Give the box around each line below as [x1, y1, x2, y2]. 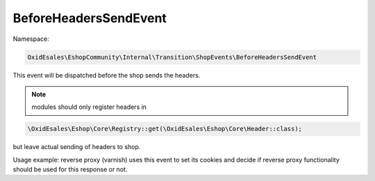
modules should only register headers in [31, 103, 147, 111]
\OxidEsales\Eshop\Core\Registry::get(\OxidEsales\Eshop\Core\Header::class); [27, 125, 302, 133]
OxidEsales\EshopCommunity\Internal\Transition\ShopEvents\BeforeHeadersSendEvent [27, 53, 317, 61]
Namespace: [12, 35, 49, 43]
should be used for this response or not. [12, 165, 128, 173]
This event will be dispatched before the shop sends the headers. [12, 71, 201, 79]
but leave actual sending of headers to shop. [12, 143, 141, 151]
